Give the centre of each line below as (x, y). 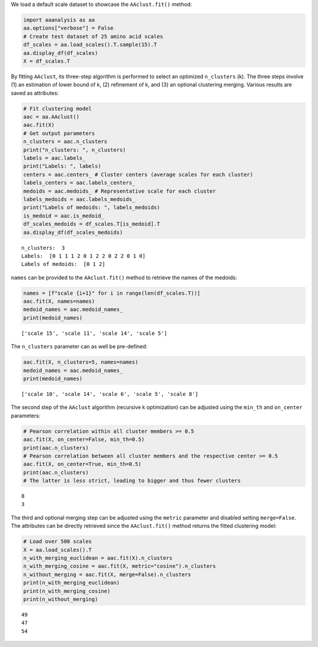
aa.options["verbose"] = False (69, 28)
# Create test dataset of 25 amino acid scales (93, 36)
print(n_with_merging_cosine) (67, 591)
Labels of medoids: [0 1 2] (63, 264)
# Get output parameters (59, 133)
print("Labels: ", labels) (62, 166)
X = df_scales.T (47, 61)
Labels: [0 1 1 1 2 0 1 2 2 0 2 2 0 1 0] (84, 256)
